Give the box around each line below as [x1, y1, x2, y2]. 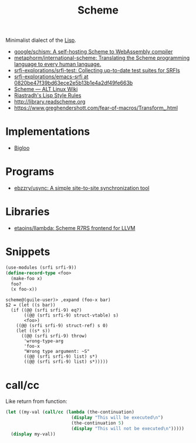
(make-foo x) [11, 275, 43, 281]
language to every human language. [13, 61, 102, 68]
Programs [5, 165, 55, 178]
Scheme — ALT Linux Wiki [13, 86, 78, 93]
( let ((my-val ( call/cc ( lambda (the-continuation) [5, 409, 134, 415]
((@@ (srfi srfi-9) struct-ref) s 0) [16, 323, 109, 329]
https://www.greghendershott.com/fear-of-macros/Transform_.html [13, 104, 178, 112]
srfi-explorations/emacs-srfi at [13, 73, 89, 80]
